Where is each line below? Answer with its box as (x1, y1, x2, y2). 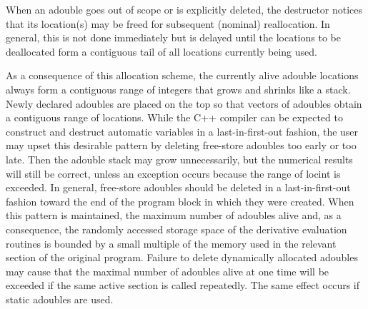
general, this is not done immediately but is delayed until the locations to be (6, 30, 341, 45)
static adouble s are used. (6, 291, 114, 306)
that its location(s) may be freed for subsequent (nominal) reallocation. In (6, 16, 330, 31)
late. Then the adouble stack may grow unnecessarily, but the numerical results (6, 151, 353, 166)
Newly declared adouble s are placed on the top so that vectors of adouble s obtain (6, 96, 362, 111)
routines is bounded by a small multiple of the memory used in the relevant (6, 235, 337, 250)
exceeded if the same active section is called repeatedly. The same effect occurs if (6, 278, 360, 293)
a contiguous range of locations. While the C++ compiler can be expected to (6, 110, 343, 125)
